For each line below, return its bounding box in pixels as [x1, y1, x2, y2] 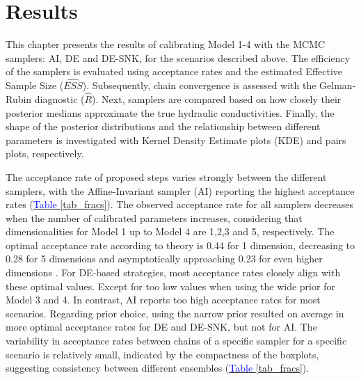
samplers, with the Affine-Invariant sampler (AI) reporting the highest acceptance [6, 183, 355, 198]
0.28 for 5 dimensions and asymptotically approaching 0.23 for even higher [6, 251, 323, 266]
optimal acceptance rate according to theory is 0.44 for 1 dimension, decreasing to [6, 237, 355, 252]
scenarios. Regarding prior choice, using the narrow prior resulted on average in [6, 306, 344, 320]
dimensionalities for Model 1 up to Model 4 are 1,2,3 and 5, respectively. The [6, 224, 335, 239]
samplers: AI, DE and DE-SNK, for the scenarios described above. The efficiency [6, 50, 351, 65]
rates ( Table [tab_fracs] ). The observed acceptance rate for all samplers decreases [6, 197, 354, 212]
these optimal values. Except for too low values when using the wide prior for [6, 278, 335, 293]
